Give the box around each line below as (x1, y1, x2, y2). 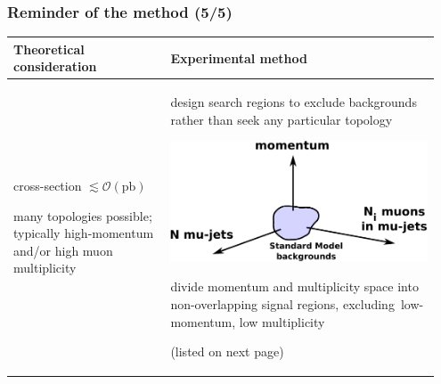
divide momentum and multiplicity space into (170, 277, 419, 296)
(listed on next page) (170, 342, 284, 361)
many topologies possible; (13, 206, 152, 225)
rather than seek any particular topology (170, 110, 393, 128)
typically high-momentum (13, 224, 154, 242)
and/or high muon (13, 241, 113, 259)
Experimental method (170, 48, 307, 67)
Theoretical (13, 39, 85, 58)
